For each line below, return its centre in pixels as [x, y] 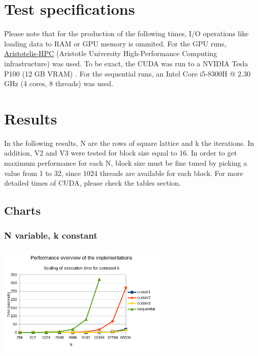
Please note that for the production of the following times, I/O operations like [126, 33]
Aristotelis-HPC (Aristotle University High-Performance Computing [111, 53]
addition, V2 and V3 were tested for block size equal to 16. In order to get [121, 153]
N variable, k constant [51, 235]
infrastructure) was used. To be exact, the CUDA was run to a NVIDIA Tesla [126, 63]
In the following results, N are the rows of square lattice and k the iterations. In [129, 143]
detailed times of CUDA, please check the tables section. [92, 183]
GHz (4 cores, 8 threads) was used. [59, 83]
